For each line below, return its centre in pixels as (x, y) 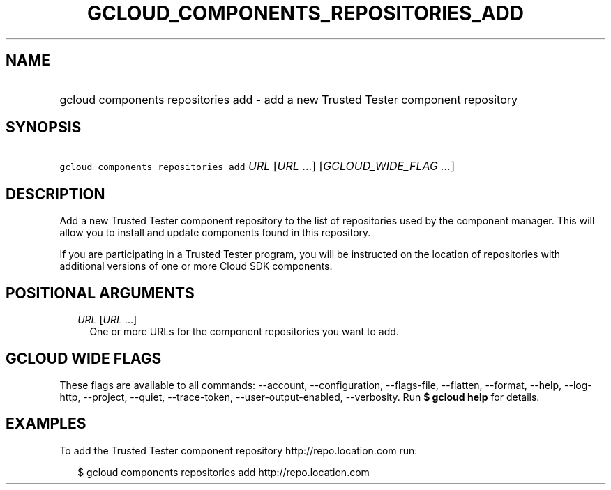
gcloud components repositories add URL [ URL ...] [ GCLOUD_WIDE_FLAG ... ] (257, 166)
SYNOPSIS (44, 128)
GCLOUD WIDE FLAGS (84, 358)
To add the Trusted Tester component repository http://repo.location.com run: (239, 450)
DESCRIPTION (55, 194)
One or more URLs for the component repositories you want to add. (244, 332)
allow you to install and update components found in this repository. (215, 233)
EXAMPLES (46, 424)
